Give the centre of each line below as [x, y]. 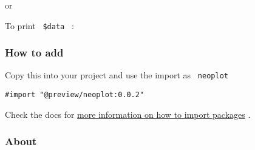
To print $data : [39, 25]
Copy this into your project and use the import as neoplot [117, 75]
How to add [34, 53]
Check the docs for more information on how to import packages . [128, 114]
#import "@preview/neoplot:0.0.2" [75, 95]
